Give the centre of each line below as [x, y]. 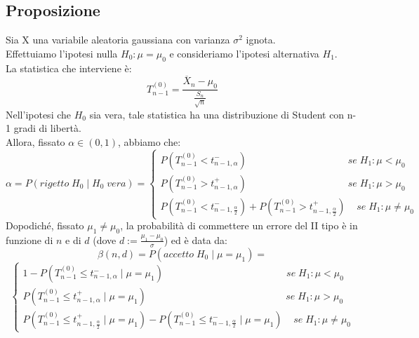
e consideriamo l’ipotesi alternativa [244, 53]
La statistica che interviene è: [69, 68]
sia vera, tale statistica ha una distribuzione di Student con [217, 114]
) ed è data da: [195, 239]
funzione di [29, 239]
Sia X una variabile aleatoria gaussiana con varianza [118, 40]
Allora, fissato [35, 141]
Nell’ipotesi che [39, 114]
